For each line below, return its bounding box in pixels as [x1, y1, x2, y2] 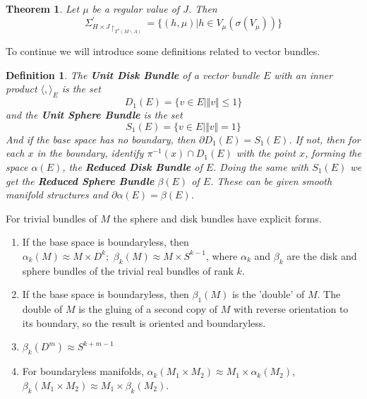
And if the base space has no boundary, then [6, 131, 195, 146]
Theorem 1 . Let [6, 1, 80, 16]
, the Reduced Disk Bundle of [62, 160, 203, 174]
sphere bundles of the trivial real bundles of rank [22, 263, 234, 278]
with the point [236, 145, 296, 160]
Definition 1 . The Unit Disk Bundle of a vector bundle [6, 67, 260, 82]
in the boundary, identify [37, 145, 144, 160]
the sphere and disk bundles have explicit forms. [113, 210, 322, 225]
